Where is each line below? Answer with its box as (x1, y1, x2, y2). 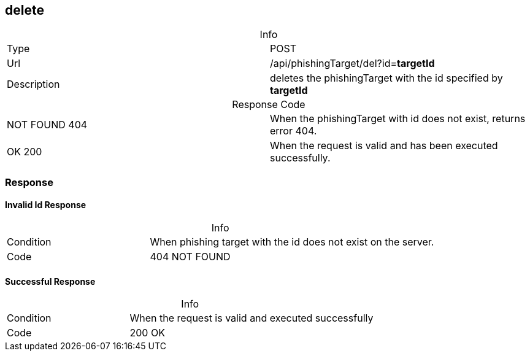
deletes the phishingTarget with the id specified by (270, 72, 503, 85)
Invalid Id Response (5, 199, 86, 211)
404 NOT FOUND (150, 250, 231, 263)
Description (7, 78, 60, 91)
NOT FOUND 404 (7, 118, 88, 131)
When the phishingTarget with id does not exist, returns (270, 112, 526, 125)
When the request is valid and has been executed (270, 139, 498, 152)
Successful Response (5, 276, 96, 287)
